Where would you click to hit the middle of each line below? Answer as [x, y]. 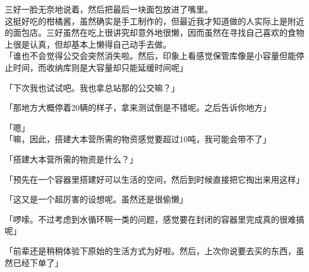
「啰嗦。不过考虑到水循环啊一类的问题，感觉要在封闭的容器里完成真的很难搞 [154, 219]
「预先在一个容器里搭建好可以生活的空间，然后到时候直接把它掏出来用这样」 [154, 179]
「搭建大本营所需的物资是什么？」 [71, 159]
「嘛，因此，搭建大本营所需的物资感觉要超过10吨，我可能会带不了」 [138, 139]
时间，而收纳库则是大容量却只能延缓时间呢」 [100, 67]
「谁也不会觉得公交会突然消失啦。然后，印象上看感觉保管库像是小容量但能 [150, 56]
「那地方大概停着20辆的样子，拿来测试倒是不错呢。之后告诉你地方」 [138, 107]
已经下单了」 [38, 262]
